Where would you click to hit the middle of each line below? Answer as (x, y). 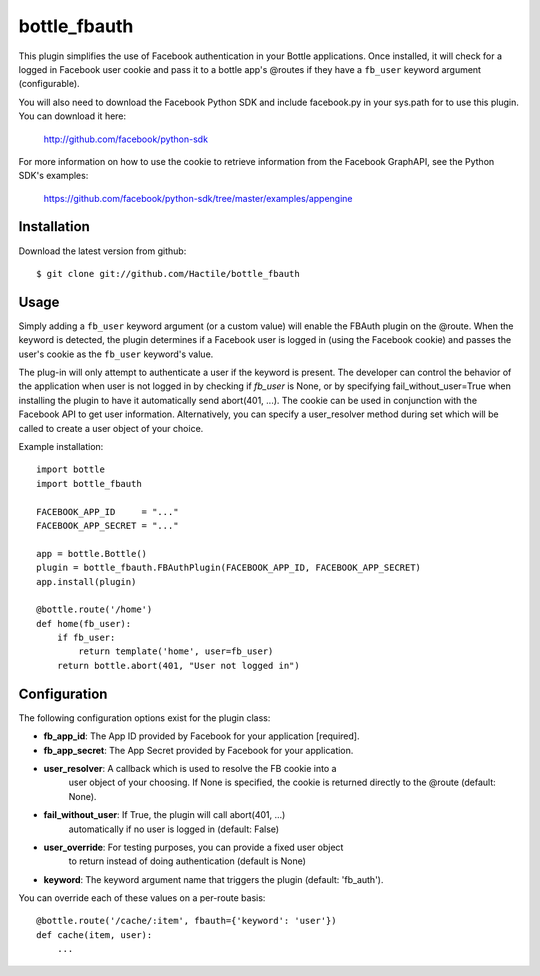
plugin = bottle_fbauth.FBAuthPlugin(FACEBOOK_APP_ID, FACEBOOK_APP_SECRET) (229, 568)
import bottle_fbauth (89, 483)
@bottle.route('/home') (94, 609)
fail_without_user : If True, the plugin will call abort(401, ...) (164, 815)
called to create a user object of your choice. (111, 428)
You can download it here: (72, 116)
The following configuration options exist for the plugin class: (144, 717)
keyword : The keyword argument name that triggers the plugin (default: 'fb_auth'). (213, 879)
